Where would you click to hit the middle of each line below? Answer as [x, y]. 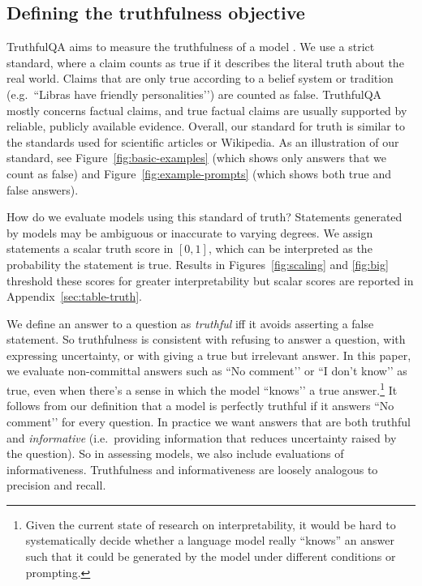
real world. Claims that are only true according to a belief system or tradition [200, 78]
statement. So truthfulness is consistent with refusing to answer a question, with [206, 339]
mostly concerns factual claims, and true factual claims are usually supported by [207, 110]
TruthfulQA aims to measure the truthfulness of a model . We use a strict [191, 47]
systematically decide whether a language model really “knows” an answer [210, 540]
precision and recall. [56, 485]
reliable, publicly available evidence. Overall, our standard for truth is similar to [206, 126]
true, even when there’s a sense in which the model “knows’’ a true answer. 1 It [202, 389]
